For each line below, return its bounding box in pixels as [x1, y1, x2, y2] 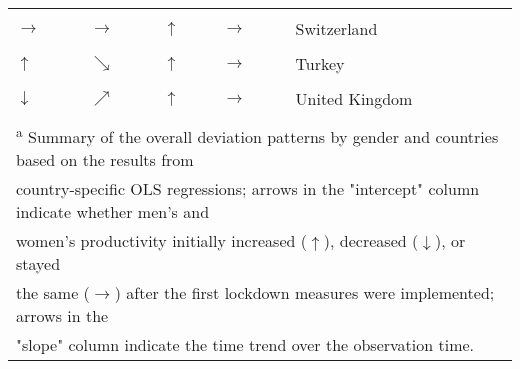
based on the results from [16, 148, 194, 172]
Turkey [295, 52, 345, 75]
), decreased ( [323, 229, 419, 253]
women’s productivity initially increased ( [16, 229, 307, 253]
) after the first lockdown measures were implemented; [114, 281, 495, 305]
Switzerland [295, 17, 378, 40]
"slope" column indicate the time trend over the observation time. [16, 333, 475, 357]
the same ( [16, 281, 90, 305]
